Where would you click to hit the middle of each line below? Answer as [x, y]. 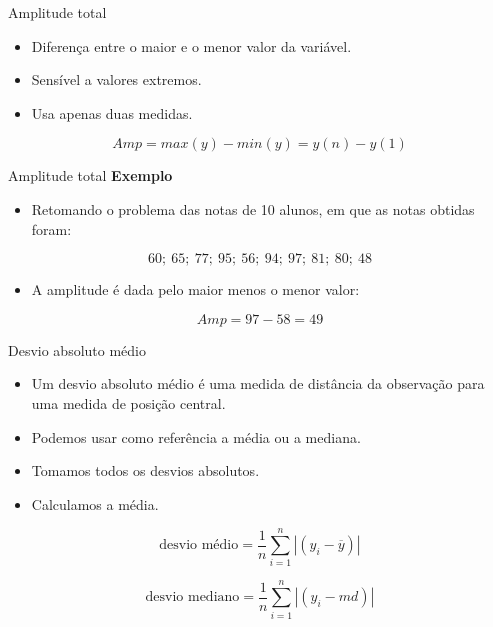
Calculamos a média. [95, 503]
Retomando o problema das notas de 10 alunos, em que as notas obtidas [253, 208]
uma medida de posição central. [128, 402]
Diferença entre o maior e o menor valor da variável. [191, 45]
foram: [51, 228]
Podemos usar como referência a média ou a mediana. [196, 436]
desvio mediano [192, 597]
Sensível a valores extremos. [116, 79]
